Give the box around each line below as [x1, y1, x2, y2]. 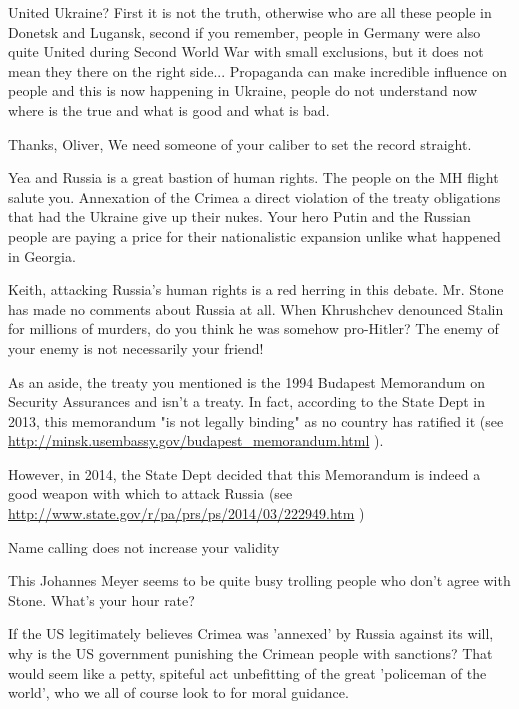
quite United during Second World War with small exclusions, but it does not [8, 41, 484, 62]
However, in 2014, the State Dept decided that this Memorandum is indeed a [8, 463, 481, 484]
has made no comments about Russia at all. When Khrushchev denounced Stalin [8, 298, 504, 319]
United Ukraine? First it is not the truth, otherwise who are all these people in [8, 2, 492, 22]
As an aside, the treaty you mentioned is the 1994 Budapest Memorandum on [8, 371, 485, 392]
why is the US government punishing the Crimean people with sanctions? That [8, 643, 493, 664]
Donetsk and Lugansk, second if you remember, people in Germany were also [8, 21, 481, 42]
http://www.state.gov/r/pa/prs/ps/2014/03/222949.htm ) [8, 503, 365, 524]
